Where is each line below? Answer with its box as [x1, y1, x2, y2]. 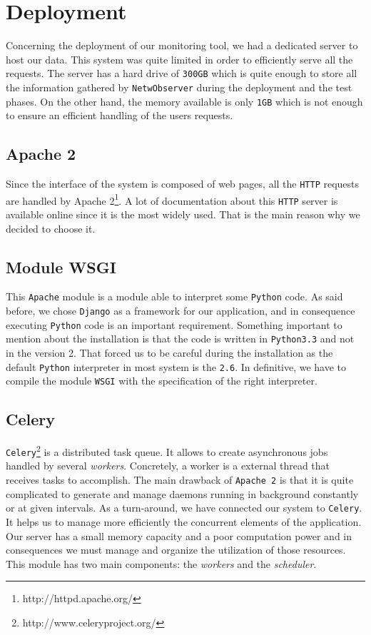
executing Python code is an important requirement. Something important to [6, 317, 342, 332]
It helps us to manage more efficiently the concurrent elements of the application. [6, 514, 362, 529]
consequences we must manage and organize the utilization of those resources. [6, 542, 346, 557]
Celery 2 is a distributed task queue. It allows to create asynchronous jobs [6, 442, 328, 459]
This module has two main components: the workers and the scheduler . [6, 556, 317, 571]
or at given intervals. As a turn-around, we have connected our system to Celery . [6, 500, 362, 515]
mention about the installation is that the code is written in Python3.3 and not [6, 331, 355, 346]
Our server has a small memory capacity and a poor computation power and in [6, 528, 352, 543]
